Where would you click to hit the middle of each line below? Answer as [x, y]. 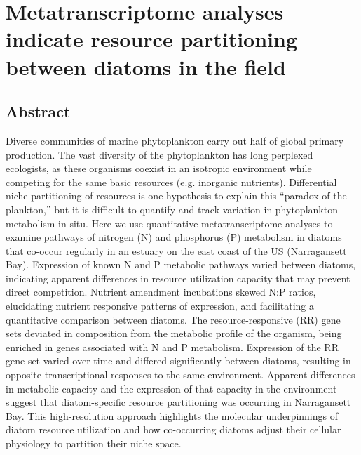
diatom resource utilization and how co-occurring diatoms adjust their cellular [173, 429]
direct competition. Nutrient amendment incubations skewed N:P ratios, [161, 292]
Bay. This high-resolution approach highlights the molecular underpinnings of [172, 415]
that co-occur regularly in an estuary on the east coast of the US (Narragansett [176, 250]
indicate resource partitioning [152, 39]
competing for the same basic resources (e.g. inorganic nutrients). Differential [171, 182]
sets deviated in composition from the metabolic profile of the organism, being [174, 333]
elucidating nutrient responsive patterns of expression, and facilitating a [160, 306]
